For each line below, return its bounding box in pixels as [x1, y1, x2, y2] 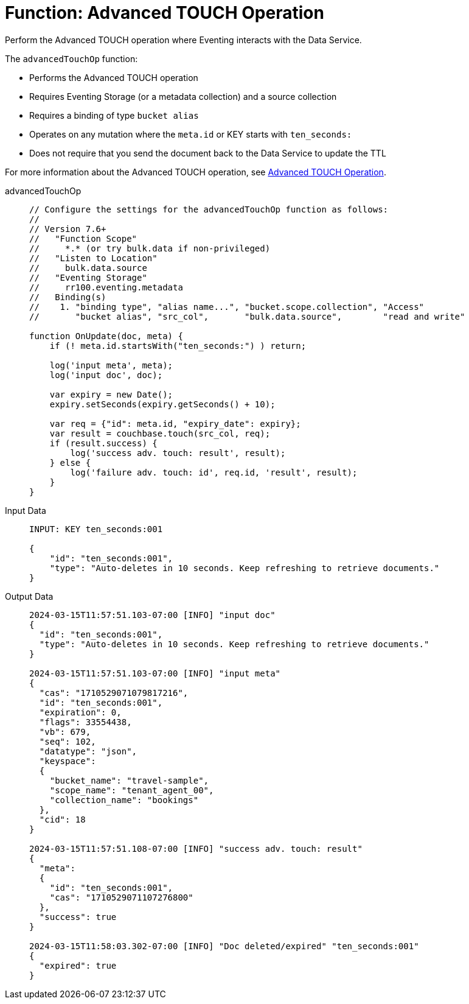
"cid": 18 [39, 814, 86, 824]
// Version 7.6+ [29, 223, 106, 234]
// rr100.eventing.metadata [29, 282, 183, 292]
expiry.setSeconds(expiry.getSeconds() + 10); [49, 399, 276, 409]
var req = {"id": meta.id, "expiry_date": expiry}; [49, 418, 301, 429]
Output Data [5, 591, 54, 602]
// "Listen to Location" [29, 253, 158, 263]
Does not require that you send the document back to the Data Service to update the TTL [29, 147, 386, 158]
